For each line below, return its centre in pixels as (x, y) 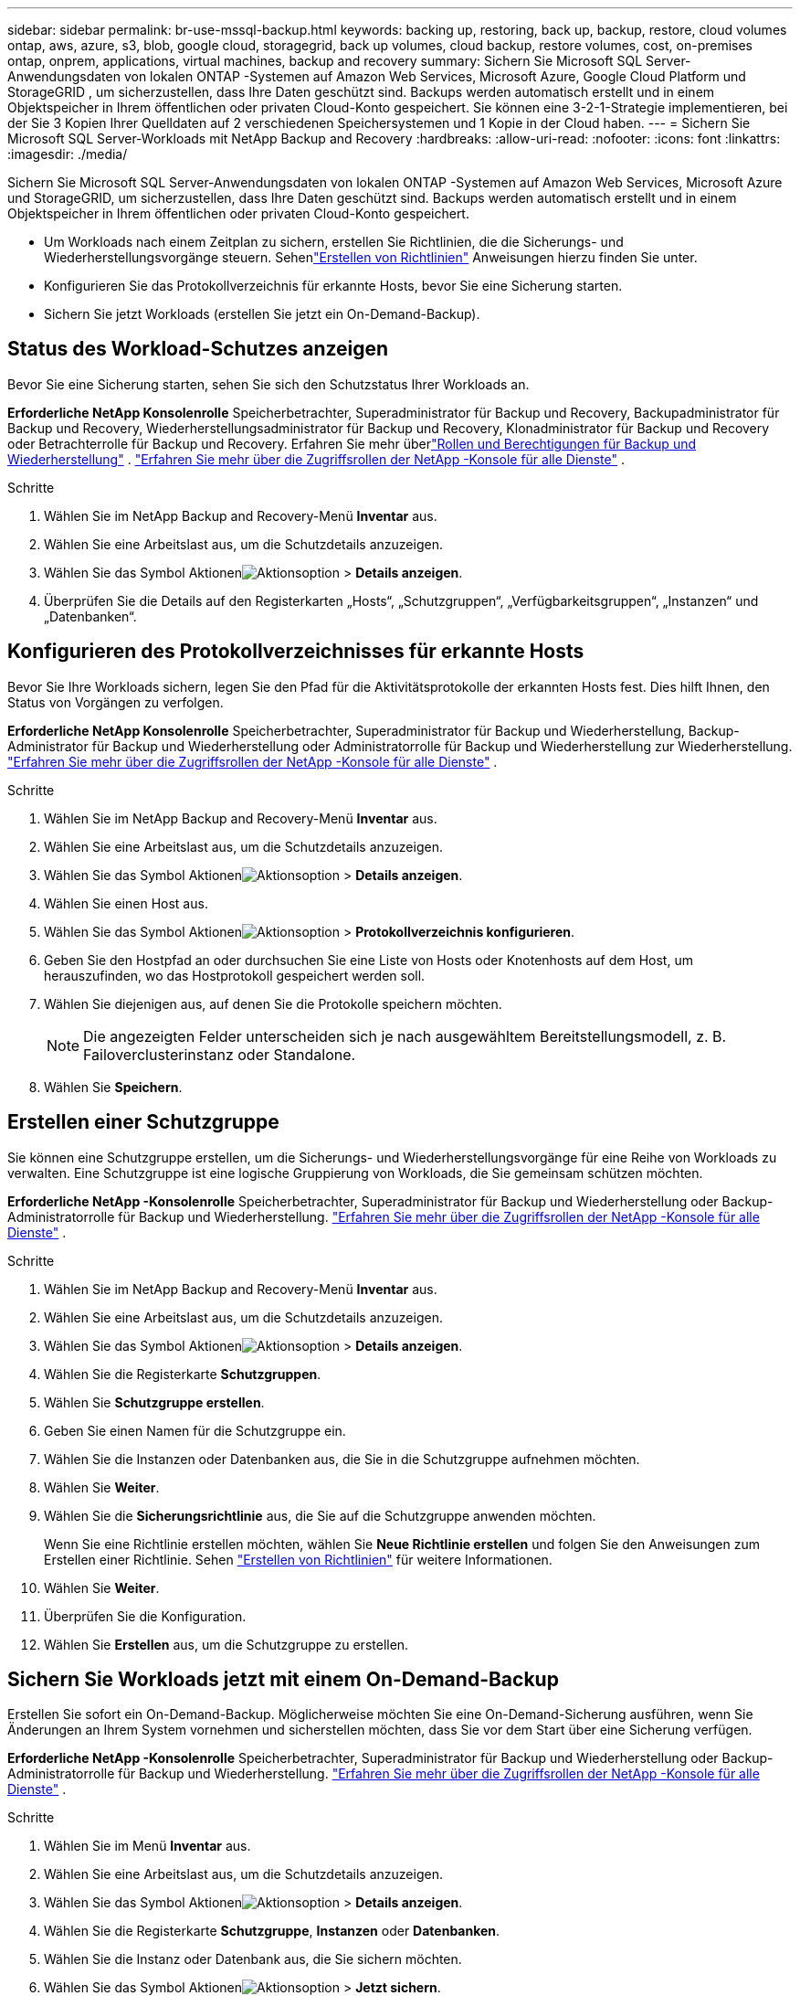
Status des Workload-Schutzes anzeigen (198, 349)
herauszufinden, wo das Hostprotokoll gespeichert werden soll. (235, 975)
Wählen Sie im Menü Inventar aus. (147, 1846)
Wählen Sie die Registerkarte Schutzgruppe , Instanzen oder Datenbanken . (272, 1931)
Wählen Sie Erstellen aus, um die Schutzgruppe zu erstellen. (226, 1644)
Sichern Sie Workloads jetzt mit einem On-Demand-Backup (283, 1679)
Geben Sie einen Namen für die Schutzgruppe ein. (195, 1430)
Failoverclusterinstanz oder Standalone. (220, 1054)
